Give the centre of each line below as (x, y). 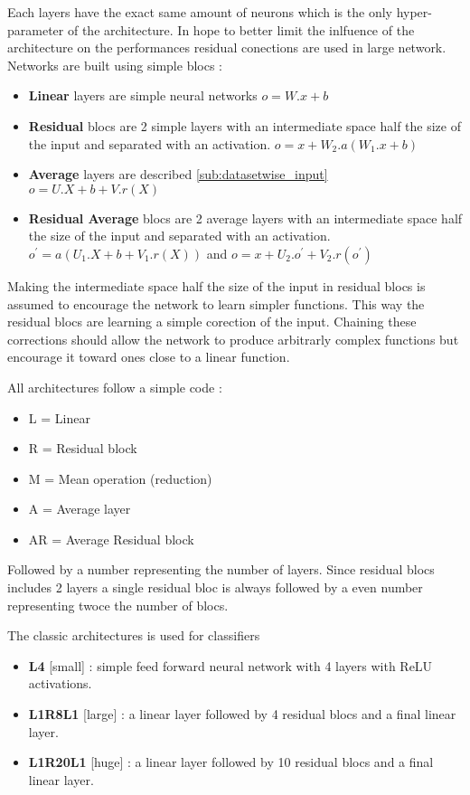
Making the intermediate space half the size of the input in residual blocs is (216, 285)
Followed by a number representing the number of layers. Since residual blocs (221, 569)
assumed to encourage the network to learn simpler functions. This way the (216, 303)
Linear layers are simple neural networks (143, 95)
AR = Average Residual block (111, 539)
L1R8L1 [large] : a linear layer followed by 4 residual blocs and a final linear (242, 714)
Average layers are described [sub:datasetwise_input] (178, 174)
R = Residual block (83, 448)
